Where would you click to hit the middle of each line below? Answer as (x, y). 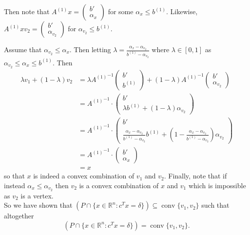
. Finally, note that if (195, 176)
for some (121, 11)
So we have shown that (38, 205)
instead (15, 185)
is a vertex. (37, 195)
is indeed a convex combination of (84, 176)
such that (215, 205)
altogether (19, 216)
